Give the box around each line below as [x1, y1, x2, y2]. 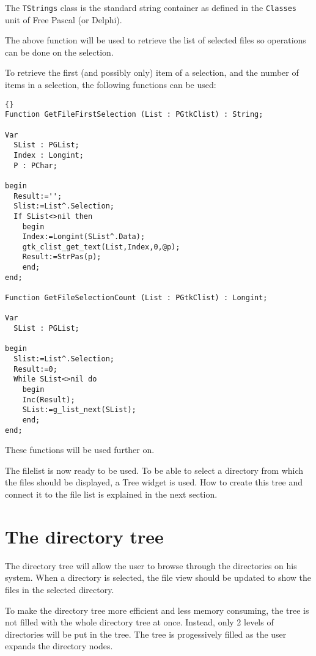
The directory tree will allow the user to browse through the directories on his [5, 559, 297, 572]
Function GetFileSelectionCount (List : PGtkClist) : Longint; [5, 293, 268, 303]
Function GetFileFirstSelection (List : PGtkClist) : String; [5, 110, 263, 119]
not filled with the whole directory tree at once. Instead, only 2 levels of [5, 616, 274, 628]
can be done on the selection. [5, 45, 114, 58]
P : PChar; [13, 161, 57, 170]
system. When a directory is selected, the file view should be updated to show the [5, 571, 312, 584]
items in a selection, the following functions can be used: [5, 78, 216, 91]
